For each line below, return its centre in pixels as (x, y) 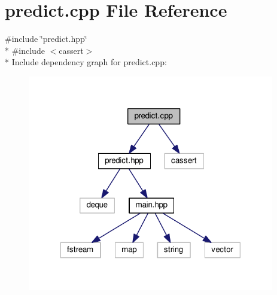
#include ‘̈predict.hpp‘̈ (46, 39)
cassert (71, 50)
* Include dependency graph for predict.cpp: (86, 62)
